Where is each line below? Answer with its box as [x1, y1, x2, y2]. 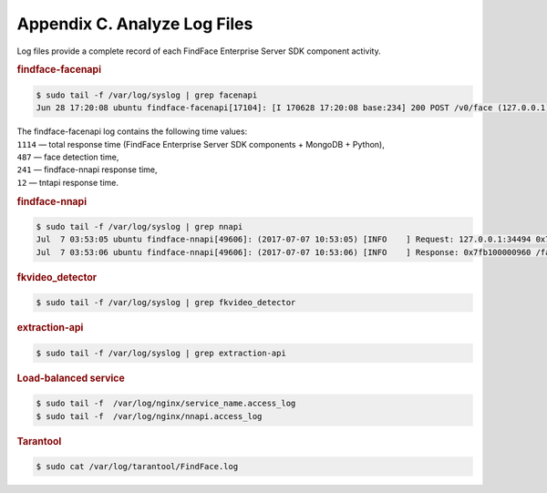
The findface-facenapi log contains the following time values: [16, 126, 248, 137]
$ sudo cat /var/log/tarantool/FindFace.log [36, 461, 239, 471]
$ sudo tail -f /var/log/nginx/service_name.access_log [36, 398, 296, 409]
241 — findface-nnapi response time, [16, 164, 159, 175]
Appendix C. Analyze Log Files [16, 14, 253, 34]
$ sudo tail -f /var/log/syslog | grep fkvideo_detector [36, 297, 296, 308]
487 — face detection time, [16, 151, 119, 162]
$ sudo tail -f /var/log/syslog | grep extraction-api [36, 347, 286, 358]
